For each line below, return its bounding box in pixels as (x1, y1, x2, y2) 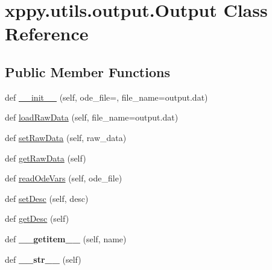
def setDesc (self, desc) (5, 192, 89, 204)
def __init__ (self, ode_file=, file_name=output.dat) (5, 90, 208, 103)
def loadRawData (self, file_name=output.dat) (5, 111, 179, 124)
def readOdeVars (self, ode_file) (5, 172, 122, 184)
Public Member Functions (5, 62, 170, 81)
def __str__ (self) (5, 253, 81, 265)
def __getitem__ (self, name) (5, 232, 127, 245)
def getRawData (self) (5, 151, 86, 164)
